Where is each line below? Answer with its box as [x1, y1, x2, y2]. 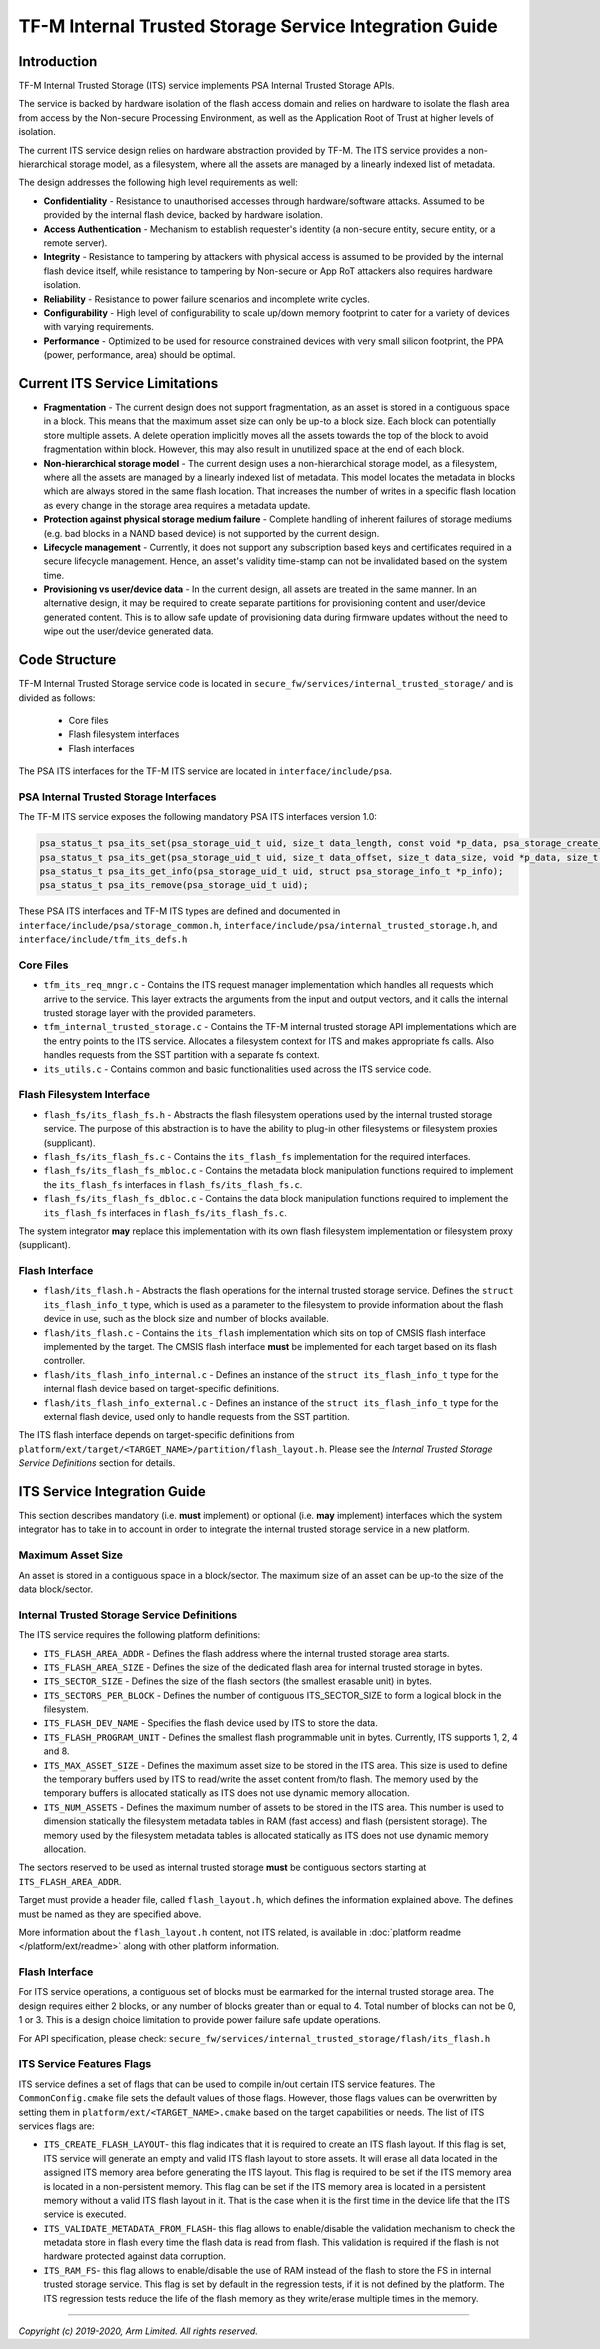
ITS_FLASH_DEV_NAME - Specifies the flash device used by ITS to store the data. [43, 1717, 379, 1729]
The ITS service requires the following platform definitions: [18, 1629, 261, 1641]
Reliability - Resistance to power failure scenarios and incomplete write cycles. [43, 293, 370, 305]
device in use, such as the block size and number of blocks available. [43, 1313, 330, 1325]
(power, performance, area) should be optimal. [43, 349, 236, 361]
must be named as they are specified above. [18, 1908, 202, 1920]
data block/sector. [18, 1583, 94, 1595]
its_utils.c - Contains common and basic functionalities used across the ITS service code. [43, 1063, 432, 1075]
